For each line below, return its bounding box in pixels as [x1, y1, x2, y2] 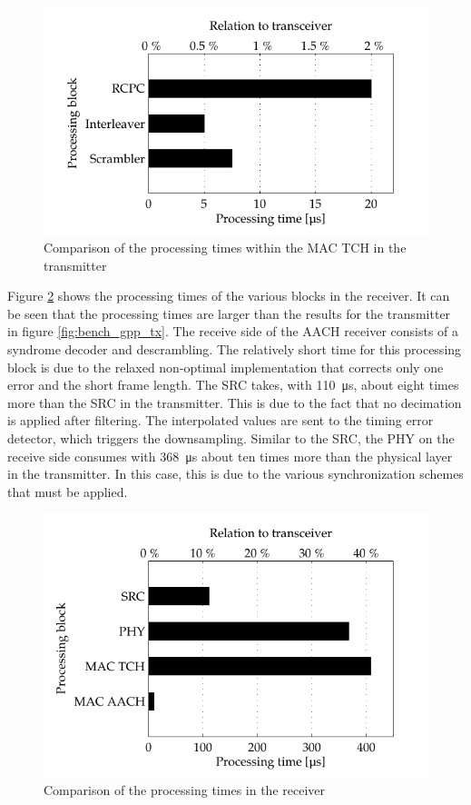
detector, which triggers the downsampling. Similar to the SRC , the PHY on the [7, 429, 455, 448]
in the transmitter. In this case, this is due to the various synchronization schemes [7, 464, 464, 483]
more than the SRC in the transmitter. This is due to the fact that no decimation [7, 393, 462, 412]
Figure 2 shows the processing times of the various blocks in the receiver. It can [7, 286, 450, 305]
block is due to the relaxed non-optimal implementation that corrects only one [7, 357, 444, 376]
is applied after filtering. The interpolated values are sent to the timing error [7, 411, 434, 430]
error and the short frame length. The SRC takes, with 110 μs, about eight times [7, 375, 459, 394]
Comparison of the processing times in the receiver [44, 780, 325, 799]
